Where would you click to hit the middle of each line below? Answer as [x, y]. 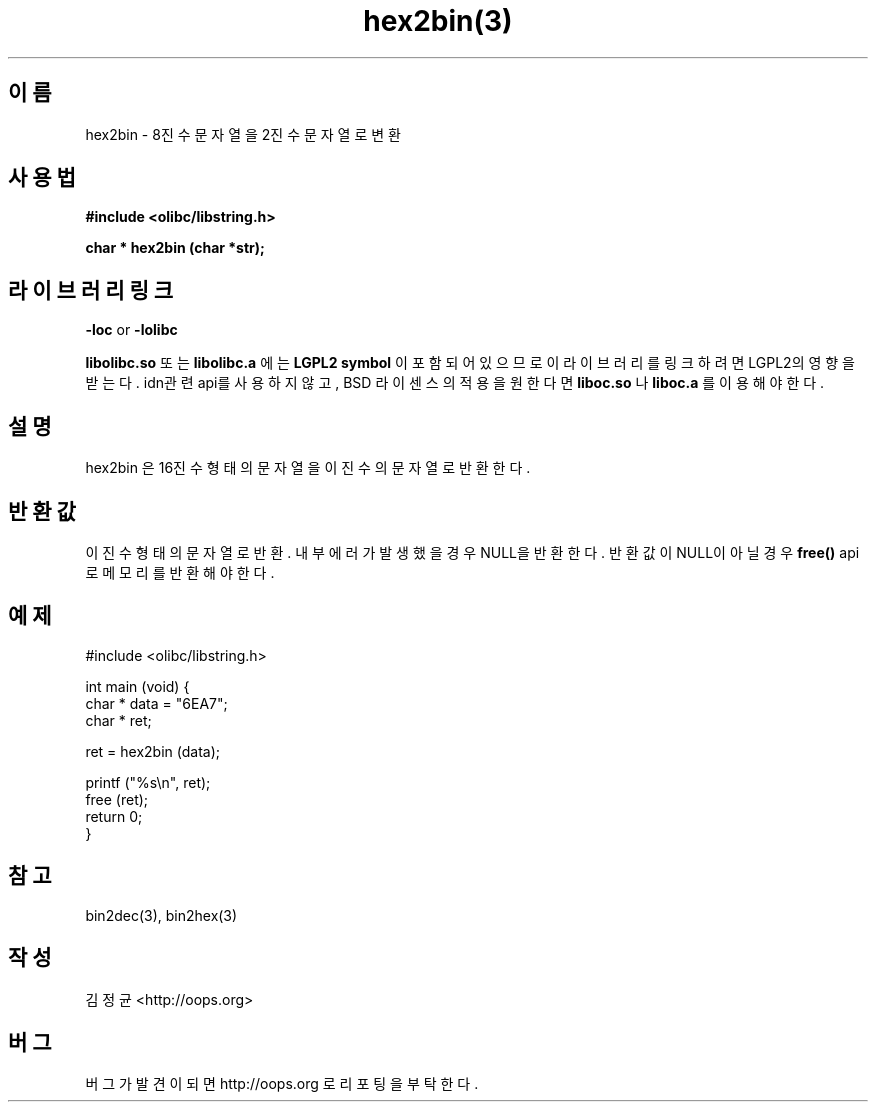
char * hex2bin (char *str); [175, 248]
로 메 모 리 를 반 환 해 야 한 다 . [180, 572]
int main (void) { [137, 686]
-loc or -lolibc [131, 330]
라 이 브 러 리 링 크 [91, 290]
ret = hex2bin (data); [153, 751]
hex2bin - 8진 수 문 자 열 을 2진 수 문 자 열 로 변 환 [243, 134]
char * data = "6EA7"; [156, 703]
